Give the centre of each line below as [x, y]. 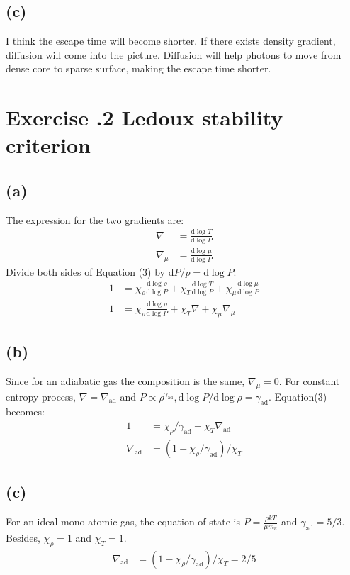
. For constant [309, 380]
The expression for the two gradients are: [95, 219]
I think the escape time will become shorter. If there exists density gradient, [171, 41]
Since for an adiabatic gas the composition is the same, [125, 380]
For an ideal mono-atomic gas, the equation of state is [123, 521]
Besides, [23, 537]
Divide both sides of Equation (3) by [85, 271]
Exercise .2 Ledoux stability [145, 117]
